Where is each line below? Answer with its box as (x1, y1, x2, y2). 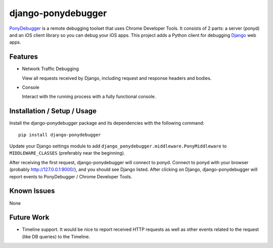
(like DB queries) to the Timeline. (22, 233, 90, 239)
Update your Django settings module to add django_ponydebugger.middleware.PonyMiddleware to (9, 143, 227, 149)
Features (9, 53, 38, 61)
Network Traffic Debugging (22, 66, 79, 72)
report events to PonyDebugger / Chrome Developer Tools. (9, 173, 132, 179)
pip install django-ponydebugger (18, 132, 101, 137)
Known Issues (9, 187, 55, 195)
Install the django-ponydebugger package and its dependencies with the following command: (9, 120, 205, 126)
